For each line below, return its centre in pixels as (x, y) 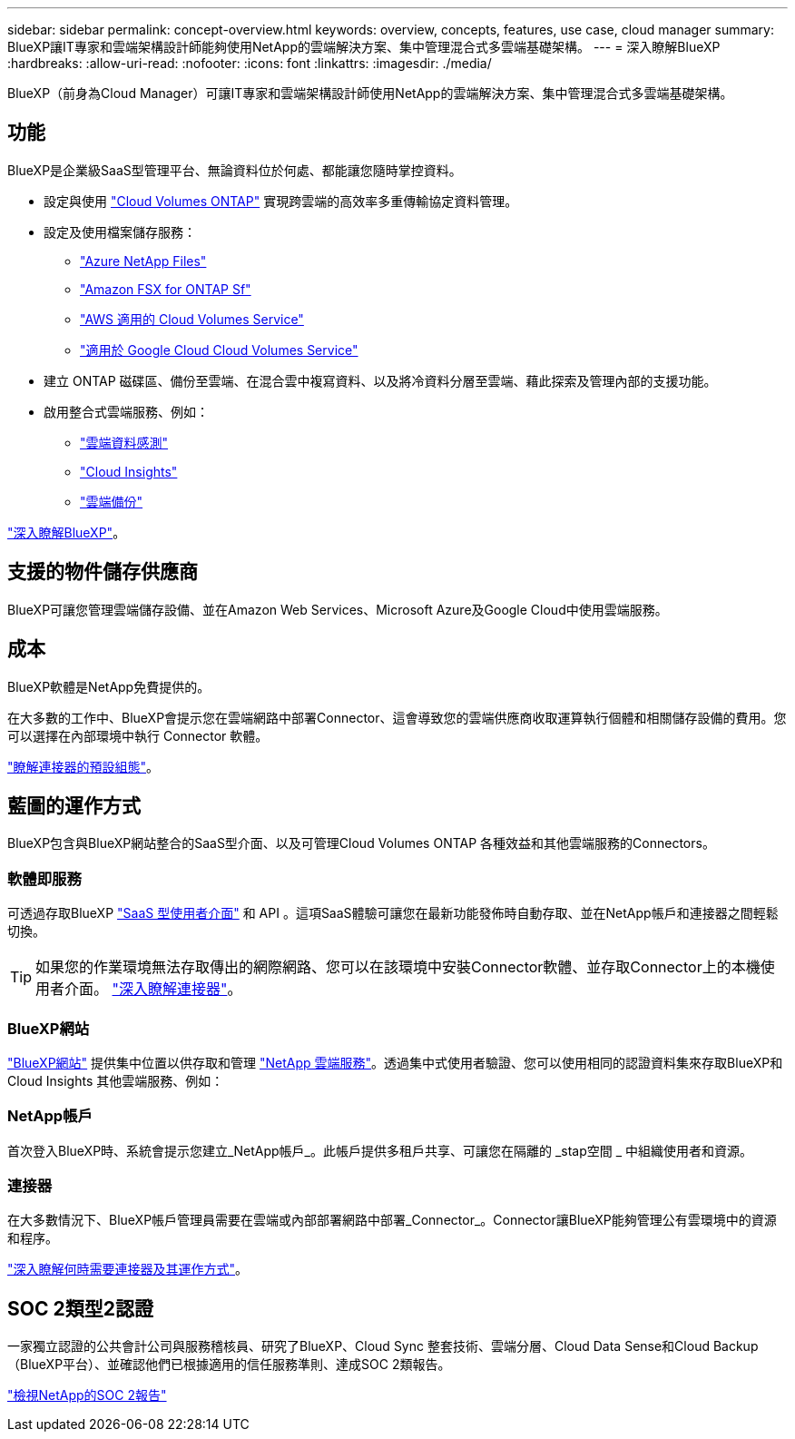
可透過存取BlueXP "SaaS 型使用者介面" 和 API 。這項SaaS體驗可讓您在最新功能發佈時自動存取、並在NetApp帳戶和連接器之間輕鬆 (393, 913)
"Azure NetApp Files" (143, 261)
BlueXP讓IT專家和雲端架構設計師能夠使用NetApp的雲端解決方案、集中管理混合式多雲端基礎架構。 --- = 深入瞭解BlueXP (364, 47)
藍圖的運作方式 (74, 805)
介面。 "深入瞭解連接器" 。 (153, 989)
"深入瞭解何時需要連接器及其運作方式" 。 (128, 1269)
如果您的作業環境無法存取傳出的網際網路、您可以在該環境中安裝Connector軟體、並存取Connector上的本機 (398, 967)
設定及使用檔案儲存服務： (120, 232)
